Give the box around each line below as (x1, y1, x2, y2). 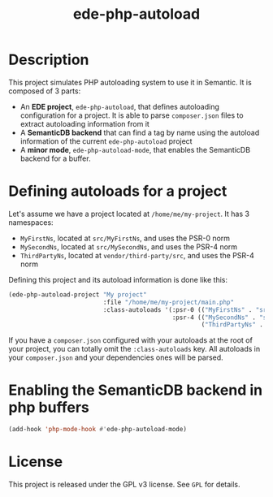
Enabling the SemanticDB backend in (8, 381, 262, 400)
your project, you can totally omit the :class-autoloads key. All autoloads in (8, 344, 261, 354)
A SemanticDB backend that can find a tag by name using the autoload (19, 127, 260, 137)
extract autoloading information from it (19, 119, 150, 128)
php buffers (8, 399, 89, 417)
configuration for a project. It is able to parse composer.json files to (19, 110, 244, 120)
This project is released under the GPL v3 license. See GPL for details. (8, 480, 241, 489)
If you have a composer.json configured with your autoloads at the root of (8, 335, 253, 345)
